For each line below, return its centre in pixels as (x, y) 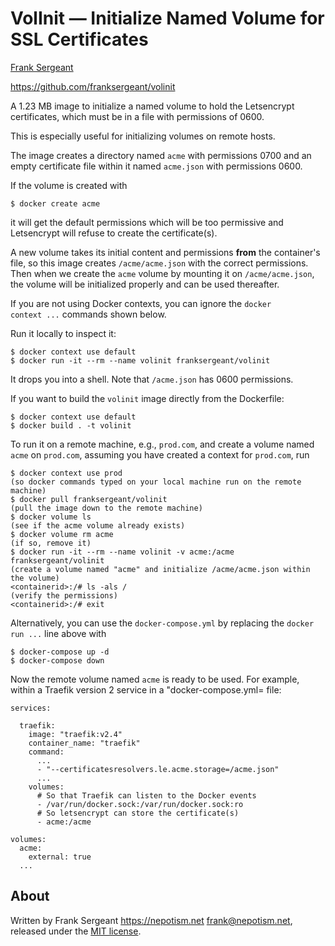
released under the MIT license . (76, 931)
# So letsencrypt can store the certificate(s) (138, 813)
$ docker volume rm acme (62, 534)
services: (31, 708)
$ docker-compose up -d (60, 652)
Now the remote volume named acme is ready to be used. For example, (155, 679)
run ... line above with (58, 633)
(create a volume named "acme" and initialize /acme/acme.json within (160, 569)
